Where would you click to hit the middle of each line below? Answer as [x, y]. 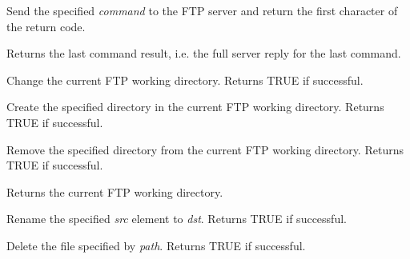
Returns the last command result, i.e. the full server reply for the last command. [204, 53]
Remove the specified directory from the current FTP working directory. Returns [205, 149]
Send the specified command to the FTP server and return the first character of [202, 10]
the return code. [46, 26]
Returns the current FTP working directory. [115, 191]
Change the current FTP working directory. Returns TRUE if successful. [185, 80]
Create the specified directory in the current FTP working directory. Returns [195, 107]
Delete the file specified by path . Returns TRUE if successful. [156, 245]
